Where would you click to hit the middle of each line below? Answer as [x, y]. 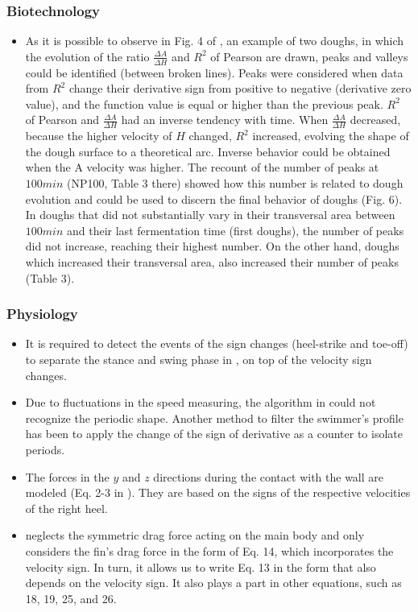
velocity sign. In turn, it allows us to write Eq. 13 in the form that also [201, 567]
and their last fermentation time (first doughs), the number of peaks [236, 230]
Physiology [42, 314]
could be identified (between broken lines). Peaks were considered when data [214, 72]
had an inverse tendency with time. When [225, 120]
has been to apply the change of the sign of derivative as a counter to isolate [214, 434]
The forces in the [67, 476]
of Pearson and [62, 120]
